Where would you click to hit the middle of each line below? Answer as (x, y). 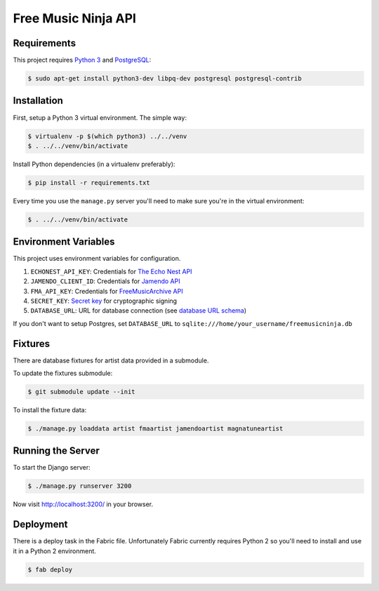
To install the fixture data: (50, 409)
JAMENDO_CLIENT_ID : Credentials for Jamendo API (105, 281)
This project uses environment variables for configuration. (97, 259)
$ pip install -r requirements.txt (89, 183)
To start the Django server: (52, 468)
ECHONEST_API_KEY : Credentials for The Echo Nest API (111, 271)
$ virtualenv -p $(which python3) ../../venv (107, 136)
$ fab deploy (50, 569)
